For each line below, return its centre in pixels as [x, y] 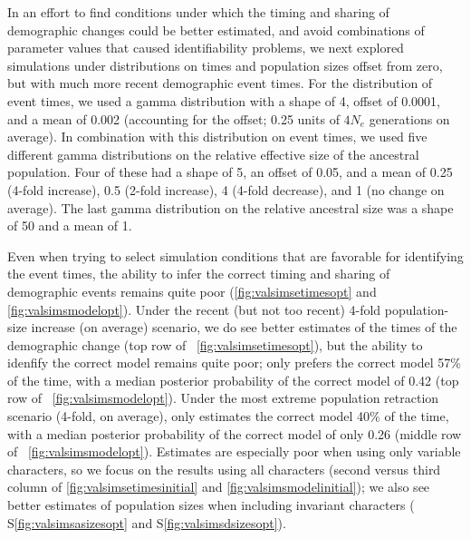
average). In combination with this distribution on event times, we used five [217, 137]
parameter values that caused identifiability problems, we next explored [206, 48]
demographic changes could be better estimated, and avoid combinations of [216, 29]
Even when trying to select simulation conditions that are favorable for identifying [235, 255]
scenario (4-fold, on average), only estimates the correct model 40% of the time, [228, 416]
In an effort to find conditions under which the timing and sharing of [198, 12]
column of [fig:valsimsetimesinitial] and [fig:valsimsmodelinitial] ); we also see [219, 487]
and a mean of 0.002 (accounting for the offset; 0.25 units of [173, 118]
